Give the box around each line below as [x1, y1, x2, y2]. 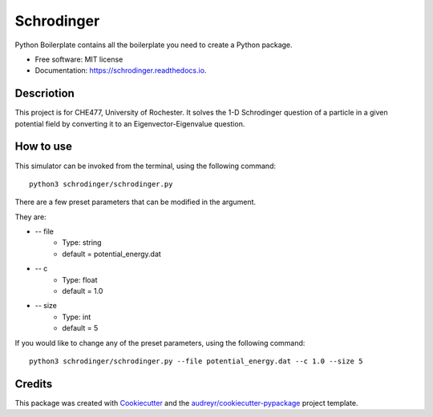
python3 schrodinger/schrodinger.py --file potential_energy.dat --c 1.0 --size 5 [29, 357, 363, 366]
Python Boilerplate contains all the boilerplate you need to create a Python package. [14, 40, 293, 50]
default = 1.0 [62, 287, 103, 296]
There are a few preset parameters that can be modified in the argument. [14, 197, 257, 207]
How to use [14, 140, 72, 154]
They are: [14, 212, 47, 222]
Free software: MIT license [34, 54, 123, 64]
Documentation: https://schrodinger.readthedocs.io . [34, 66, 207, 75]
